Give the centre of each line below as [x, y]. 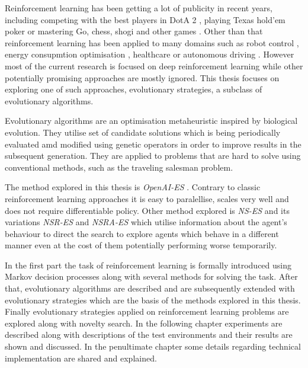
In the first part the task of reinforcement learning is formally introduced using [148, 265]
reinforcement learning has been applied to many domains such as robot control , [152, 42]
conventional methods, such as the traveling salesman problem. [119, 167]
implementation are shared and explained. [81, 358]
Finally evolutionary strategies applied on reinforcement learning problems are [147, 311]
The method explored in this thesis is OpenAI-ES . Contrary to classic [133, 187]
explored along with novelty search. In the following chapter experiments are [144, 323]
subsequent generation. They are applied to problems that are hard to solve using [153, 156]
